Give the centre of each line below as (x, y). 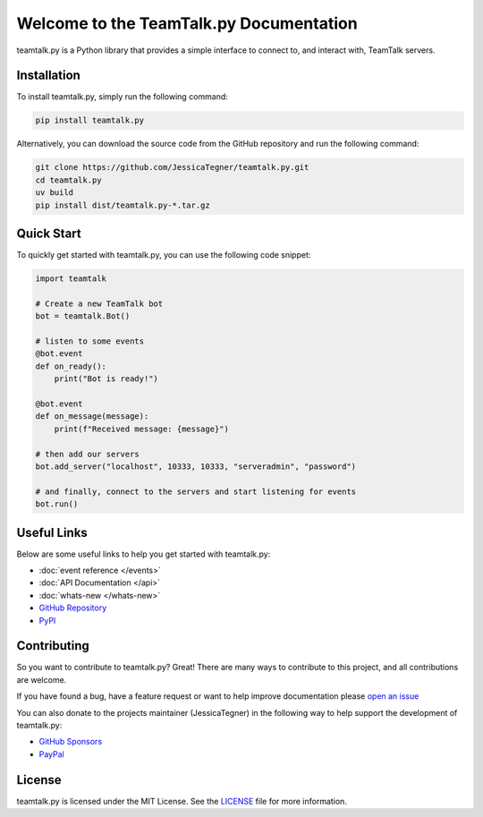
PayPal (51, 754)
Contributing (53, 646)
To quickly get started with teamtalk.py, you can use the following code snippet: (164, 255)
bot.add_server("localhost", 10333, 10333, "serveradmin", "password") (196, 466)
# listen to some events (90, 341)
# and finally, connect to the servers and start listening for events (196, 491)
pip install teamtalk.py (90, 120)
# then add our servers (88, 454)
